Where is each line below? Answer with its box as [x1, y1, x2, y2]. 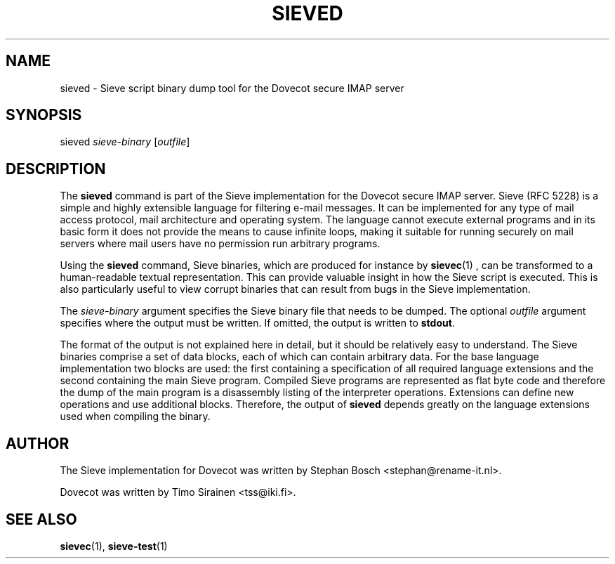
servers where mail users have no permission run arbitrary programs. [60, 237, 381, 250]
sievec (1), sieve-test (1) [60, 539, 168, 552]
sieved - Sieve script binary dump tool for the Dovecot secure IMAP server [60, 81, 404, 94]
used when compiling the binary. [60, 410, 211, 423]
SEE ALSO [6, 510, 77, 528]
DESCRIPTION [6, 159, 106, 178]
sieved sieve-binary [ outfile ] [60, 136, 190, 148]
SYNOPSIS [6, 106, 82, 124]
